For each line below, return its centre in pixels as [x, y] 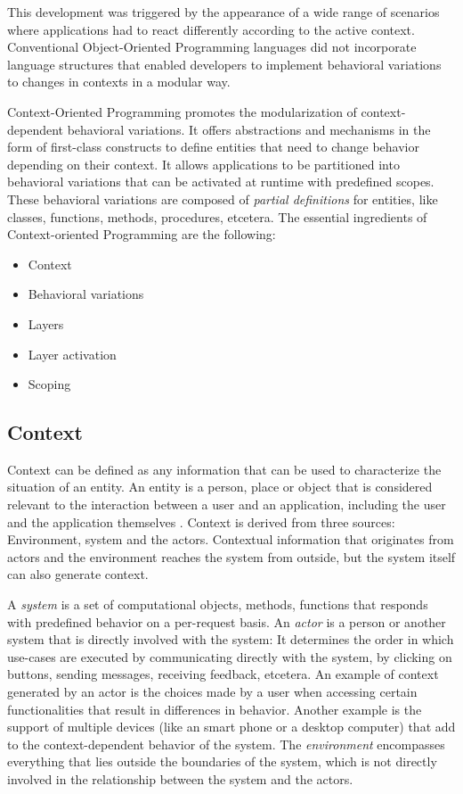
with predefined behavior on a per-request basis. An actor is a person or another [227, 621]
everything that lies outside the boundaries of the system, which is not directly [222, 761]
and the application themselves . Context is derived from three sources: [201, 521]
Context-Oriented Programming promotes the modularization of [182, 111]
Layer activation [72, 354]
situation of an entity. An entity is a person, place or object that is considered [220, 487]
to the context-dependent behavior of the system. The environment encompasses [226, 744]
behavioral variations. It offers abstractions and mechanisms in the [249, 129]
